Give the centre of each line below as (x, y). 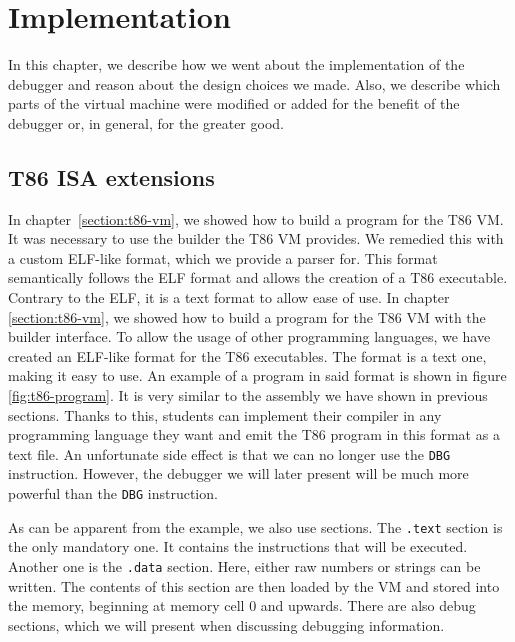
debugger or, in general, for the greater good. (146, 122)
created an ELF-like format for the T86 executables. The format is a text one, (247, 355)
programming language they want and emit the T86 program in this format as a (254, 434)
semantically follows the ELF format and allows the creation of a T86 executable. (258, 277)
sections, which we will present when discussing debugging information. (226, 624)
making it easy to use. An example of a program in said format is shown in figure (257, 375)
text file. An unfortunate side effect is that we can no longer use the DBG (229, 453)
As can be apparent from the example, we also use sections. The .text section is (255, 526)
